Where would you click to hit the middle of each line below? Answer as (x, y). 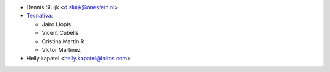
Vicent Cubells (60, 33)
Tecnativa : (40, 16)
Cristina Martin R (63, 41)
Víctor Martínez (61, 49)
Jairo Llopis (57, 24)
